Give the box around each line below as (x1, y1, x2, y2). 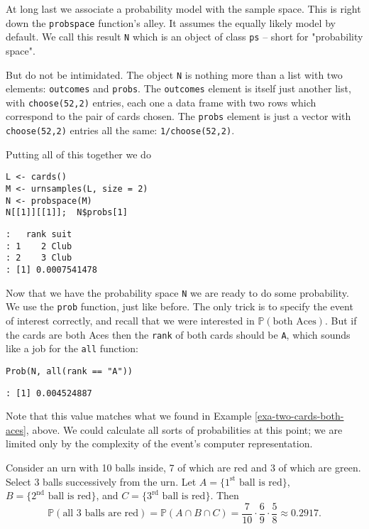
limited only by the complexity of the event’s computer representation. (6, 436, 313, 451)
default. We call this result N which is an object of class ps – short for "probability (6, 29, 363, 44)
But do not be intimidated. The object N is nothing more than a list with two (6, 67, 343, 82)
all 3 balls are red (62, 508, 139, 519)
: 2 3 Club (6, 253, 72, 263)
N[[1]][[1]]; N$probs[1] (6, 207, 128, 218)
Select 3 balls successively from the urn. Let (6, 474, 197, 489)
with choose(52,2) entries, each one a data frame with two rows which (6, 94, 316, 109)
